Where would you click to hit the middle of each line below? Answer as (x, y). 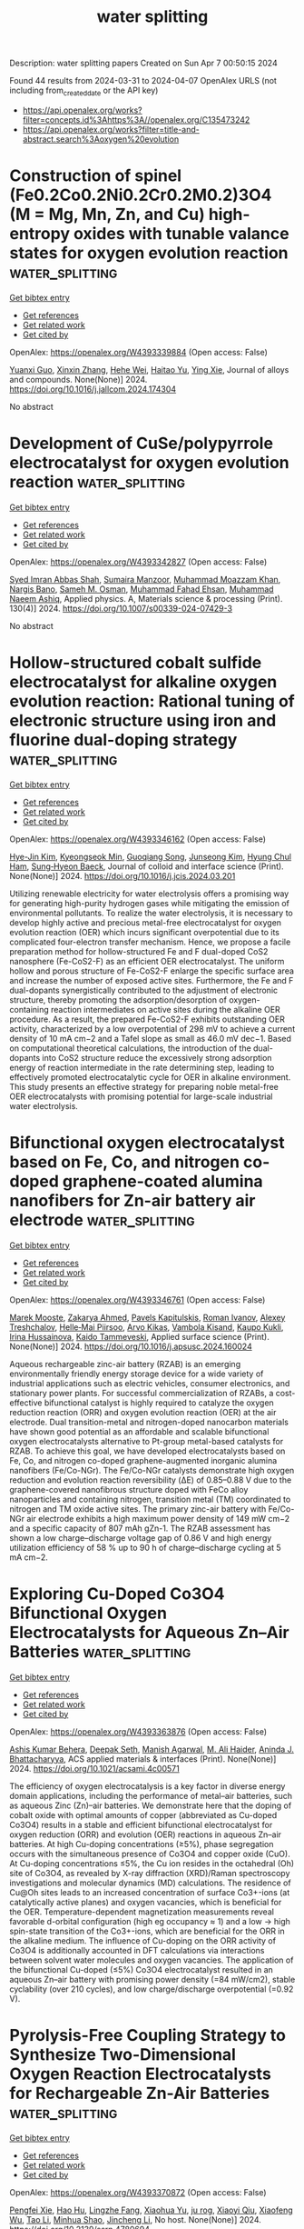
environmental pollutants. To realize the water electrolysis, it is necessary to (151, 913)
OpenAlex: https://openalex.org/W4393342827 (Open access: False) (138, 562)
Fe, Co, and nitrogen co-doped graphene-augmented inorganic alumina (143, 1460)
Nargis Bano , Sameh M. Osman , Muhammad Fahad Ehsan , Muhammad (142, 589)
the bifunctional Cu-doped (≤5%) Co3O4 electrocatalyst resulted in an (142, 1969)
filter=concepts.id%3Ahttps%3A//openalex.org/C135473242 (136, 119)
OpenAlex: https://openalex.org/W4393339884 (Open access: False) (138, 352)
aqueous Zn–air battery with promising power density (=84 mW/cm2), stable (152, 1979)
